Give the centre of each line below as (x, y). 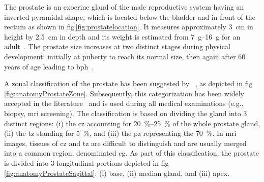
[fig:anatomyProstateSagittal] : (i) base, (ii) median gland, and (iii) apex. (117, 173)
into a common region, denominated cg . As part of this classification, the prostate (131, 153)
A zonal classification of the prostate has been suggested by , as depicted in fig (128, 83)
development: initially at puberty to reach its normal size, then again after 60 (125, 56)
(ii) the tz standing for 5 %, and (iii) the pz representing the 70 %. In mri (120, 133)
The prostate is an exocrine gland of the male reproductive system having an (124, 7)
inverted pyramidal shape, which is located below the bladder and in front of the (130, 16)
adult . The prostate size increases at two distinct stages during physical (117, 46)
